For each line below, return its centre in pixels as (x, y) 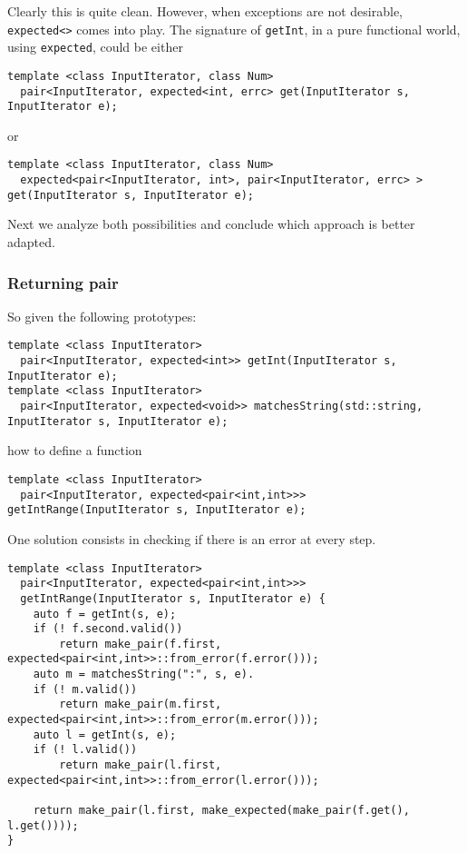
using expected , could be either (95, 47)
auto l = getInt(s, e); (105, 734)
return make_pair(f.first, (141, 644)
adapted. (31, 242)
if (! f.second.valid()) (108, 629)
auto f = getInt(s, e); (105, 614)
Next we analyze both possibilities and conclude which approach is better (211, 224)
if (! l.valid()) (85, 750)
